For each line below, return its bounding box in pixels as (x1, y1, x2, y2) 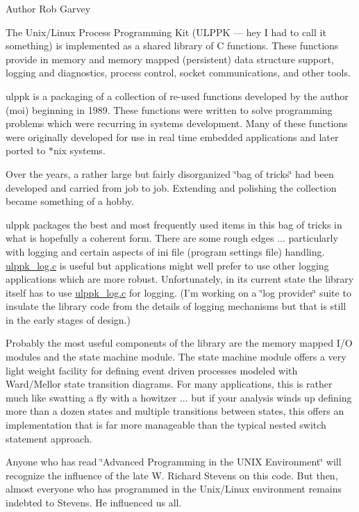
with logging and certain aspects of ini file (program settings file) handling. (6, 244, 325, 258)
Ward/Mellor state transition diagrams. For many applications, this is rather (6, 377, 333, 391)
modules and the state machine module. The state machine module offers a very (6, 349, 347, 364)
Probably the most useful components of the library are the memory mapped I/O (6, 336, 353, 350)
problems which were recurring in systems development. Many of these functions (6, 116, 348, 131)
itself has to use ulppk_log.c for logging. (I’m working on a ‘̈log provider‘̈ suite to (6, 285, 351, 299)
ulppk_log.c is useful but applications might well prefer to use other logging (6, 258, 329, 272)
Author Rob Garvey (6, 1, 91, 15)
